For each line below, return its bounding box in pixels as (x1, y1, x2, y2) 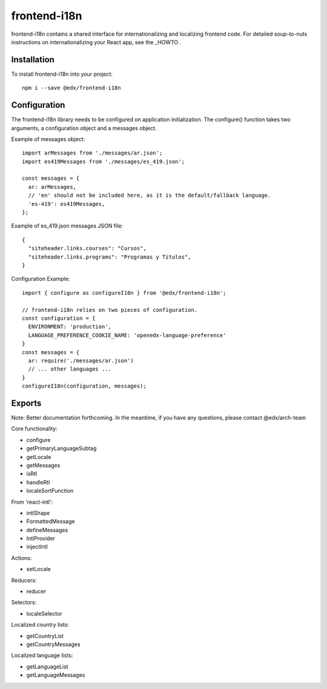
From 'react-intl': (11, 498, 53, 506)
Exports (11, 398, 42, 408)
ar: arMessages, (28, 183, 77, 190)
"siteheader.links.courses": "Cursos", (28, 245, 147, 252)
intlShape (26, 509, 50, 516)
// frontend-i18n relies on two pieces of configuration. (22, 306, 198, 313)
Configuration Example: (11, 275, 70, 283)
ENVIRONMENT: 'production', (28, 323, 112, 330)
